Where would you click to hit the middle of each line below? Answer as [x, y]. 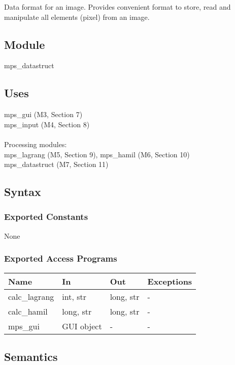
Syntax [23, 192]
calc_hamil [28, 311]
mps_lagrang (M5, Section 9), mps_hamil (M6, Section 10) [97, 154]
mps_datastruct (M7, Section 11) [56, 164]
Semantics [31, 356]
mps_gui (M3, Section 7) [43, 114]
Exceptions [170, 281]
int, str [74, 296]
